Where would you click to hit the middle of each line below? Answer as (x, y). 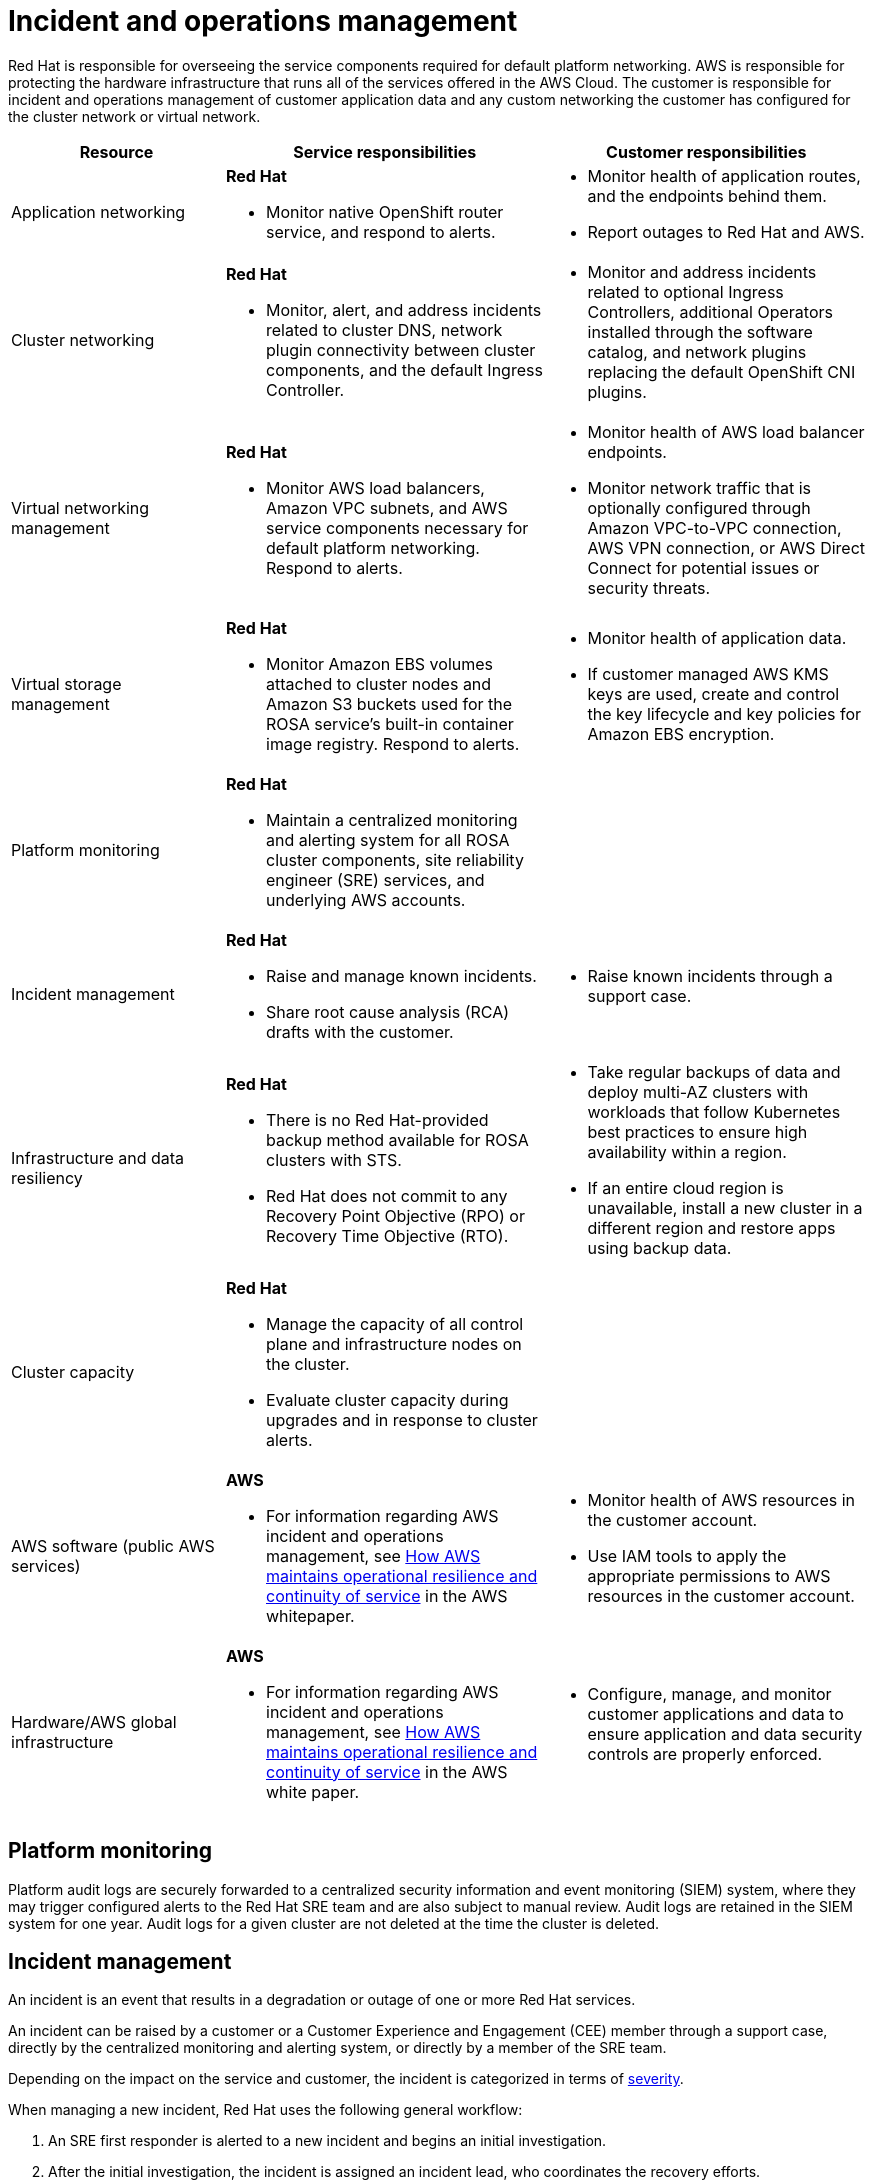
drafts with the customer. (360, 1031)
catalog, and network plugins (697, 351)
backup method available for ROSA (397, 1139)
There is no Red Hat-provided (377, 1119)
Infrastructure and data (98, 1157)
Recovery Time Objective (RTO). (387, 1235)
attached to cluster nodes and (379, 683)
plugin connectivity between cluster (401, 349)
